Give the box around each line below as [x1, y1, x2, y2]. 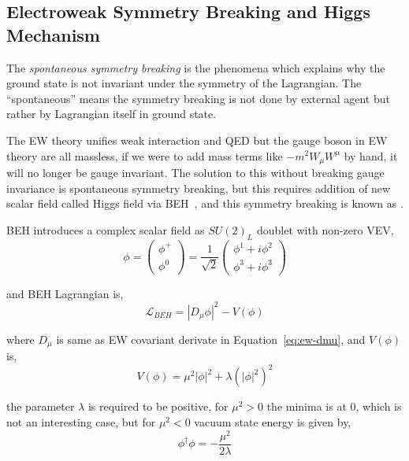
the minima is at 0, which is [266, 398, 402, 415]
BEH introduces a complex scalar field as [6, 221, 205, 238]
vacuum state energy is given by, [194, 413, 351, 430]
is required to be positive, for [87, 398, 229, 415]
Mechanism [6, 22, 100, 46]
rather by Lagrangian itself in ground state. [6, 105, 217, 122]
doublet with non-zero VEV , [256, 221, 394, 238]
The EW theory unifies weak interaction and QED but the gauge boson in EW [6, 131, 388, 148]
